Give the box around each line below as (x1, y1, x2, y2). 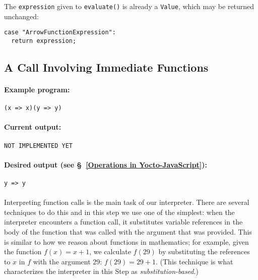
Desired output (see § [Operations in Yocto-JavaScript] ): (4, 159, 208, 170)
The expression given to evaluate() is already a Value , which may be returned (4, 1, 254, 11)
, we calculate (89, 246, 131, 257)
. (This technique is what (156, 256, 233, 266)
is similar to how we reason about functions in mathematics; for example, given (4, 236, 249, 247)
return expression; (11, 37, 77, 44)
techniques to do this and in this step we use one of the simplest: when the (4, 206, 235, 217)
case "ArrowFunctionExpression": (4, 29, 116, 36)
